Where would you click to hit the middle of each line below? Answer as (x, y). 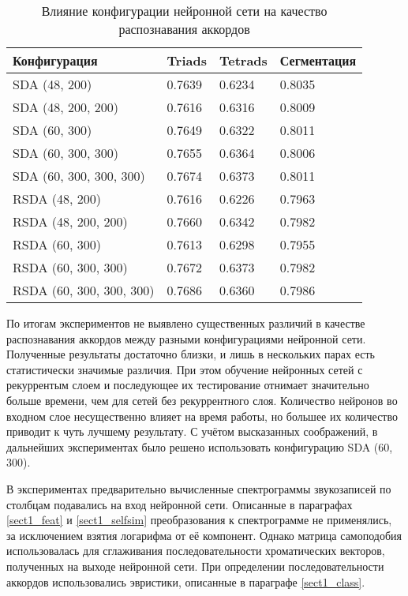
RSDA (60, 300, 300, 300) (84, 290)
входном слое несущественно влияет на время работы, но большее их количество (202, 416)
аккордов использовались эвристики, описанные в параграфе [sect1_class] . (186, 581)
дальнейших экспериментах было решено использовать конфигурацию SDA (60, (200, 446)
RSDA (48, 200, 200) (70, 221)
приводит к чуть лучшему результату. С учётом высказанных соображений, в (192, 431)
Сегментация (318, 60)
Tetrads (243, 60)
